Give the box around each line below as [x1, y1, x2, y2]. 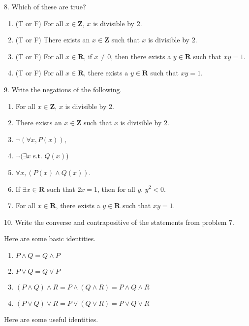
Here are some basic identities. [4, 233, 96, 244]
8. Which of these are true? [4, 1, 86, 11]
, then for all [97, 183, 135, 194]
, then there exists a [111, 51, 171, 61]
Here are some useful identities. [4, 314, 98, 324]
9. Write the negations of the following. [4, 84, 122, 94]
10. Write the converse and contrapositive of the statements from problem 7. [4, 217, 234, 227]
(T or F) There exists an [15, 35, 90, 45]
